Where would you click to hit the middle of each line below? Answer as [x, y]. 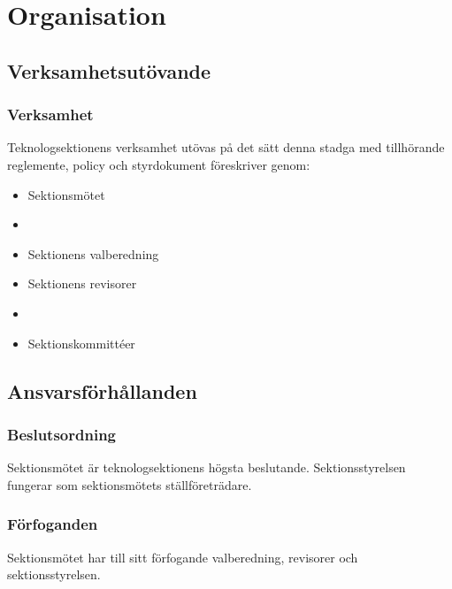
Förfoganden [53, 524]
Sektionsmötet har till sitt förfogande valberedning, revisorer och [183, 557]
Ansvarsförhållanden [102, 390]
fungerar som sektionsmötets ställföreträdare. [130, 484]
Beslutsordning [61, 434]
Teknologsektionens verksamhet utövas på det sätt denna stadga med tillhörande [226, 147]
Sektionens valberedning [93, 253]
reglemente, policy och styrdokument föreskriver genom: [159, 164]
